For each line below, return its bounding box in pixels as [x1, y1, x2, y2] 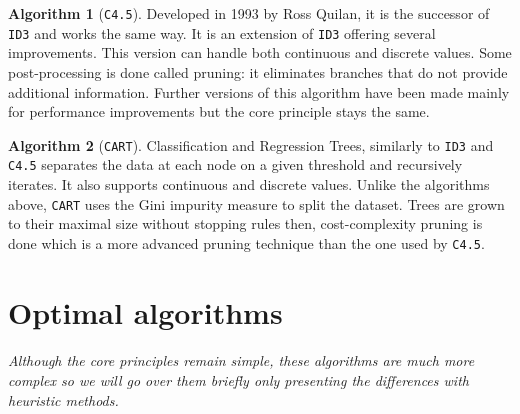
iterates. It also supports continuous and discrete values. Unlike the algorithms [8, 174, 490, 194]
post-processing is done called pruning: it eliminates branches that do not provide [8, 61, 508, 82]
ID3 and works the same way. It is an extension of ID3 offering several [8, 22, 436, 43]
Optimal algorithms [8, 291, 283, 332]
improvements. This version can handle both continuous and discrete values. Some [8, 42, 512, 63]
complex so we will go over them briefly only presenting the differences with [8, 370, 469, 391]
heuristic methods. [8, 389, 119, 410]
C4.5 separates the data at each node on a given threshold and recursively [8, 154, 463, 175]
